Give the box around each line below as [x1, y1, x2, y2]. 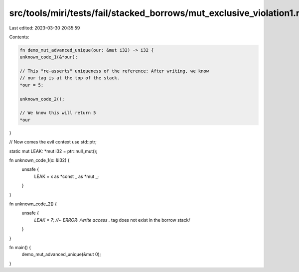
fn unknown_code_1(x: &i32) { [9, 157, 70, 163]
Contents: [9, 34, 29, 40]
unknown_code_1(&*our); [19, 54, 78, 60]
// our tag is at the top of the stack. [19, 75, 120, 81]
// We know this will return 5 [19, 110, 97, 116]
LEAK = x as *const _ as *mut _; [34, 173, 99, 179]
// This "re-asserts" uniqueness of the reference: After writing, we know [19, 68, 209, 74]
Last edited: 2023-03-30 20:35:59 [9, 25, 80, 31]
